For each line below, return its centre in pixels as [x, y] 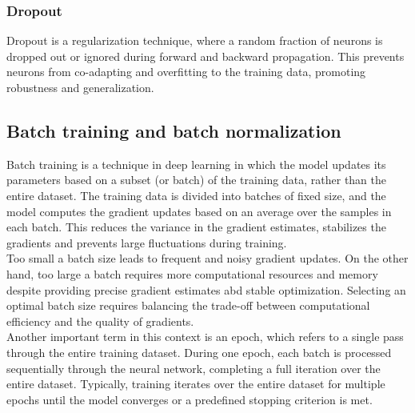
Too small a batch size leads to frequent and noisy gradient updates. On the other [207, 258]
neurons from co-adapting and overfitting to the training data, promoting [186, 72]
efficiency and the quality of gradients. [100, 321]
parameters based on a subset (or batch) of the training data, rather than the [197, 180]
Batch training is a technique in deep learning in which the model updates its [196, 164]
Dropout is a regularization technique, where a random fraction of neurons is [195, 40]
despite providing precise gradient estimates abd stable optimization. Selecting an [206, 289]
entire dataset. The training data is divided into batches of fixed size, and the [196, 195]
